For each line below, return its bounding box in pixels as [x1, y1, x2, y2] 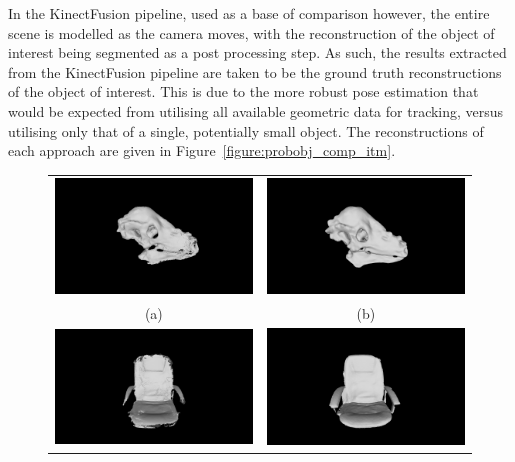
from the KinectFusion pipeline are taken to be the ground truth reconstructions [8, 61, 502, 82]
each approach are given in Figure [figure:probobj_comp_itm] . [8, 140, 396, 161]
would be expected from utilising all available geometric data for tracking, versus [8, 100, 504, 121]
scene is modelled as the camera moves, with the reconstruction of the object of [8, 22, 495, 43]
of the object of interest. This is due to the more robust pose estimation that [8, 81, 479, 102]
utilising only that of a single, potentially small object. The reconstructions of [8, 120, 484, 141]
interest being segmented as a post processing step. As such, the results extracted [8, 42, 507, 63]
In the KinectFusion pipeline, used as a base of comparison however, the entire [8, 3, 490, 23]
